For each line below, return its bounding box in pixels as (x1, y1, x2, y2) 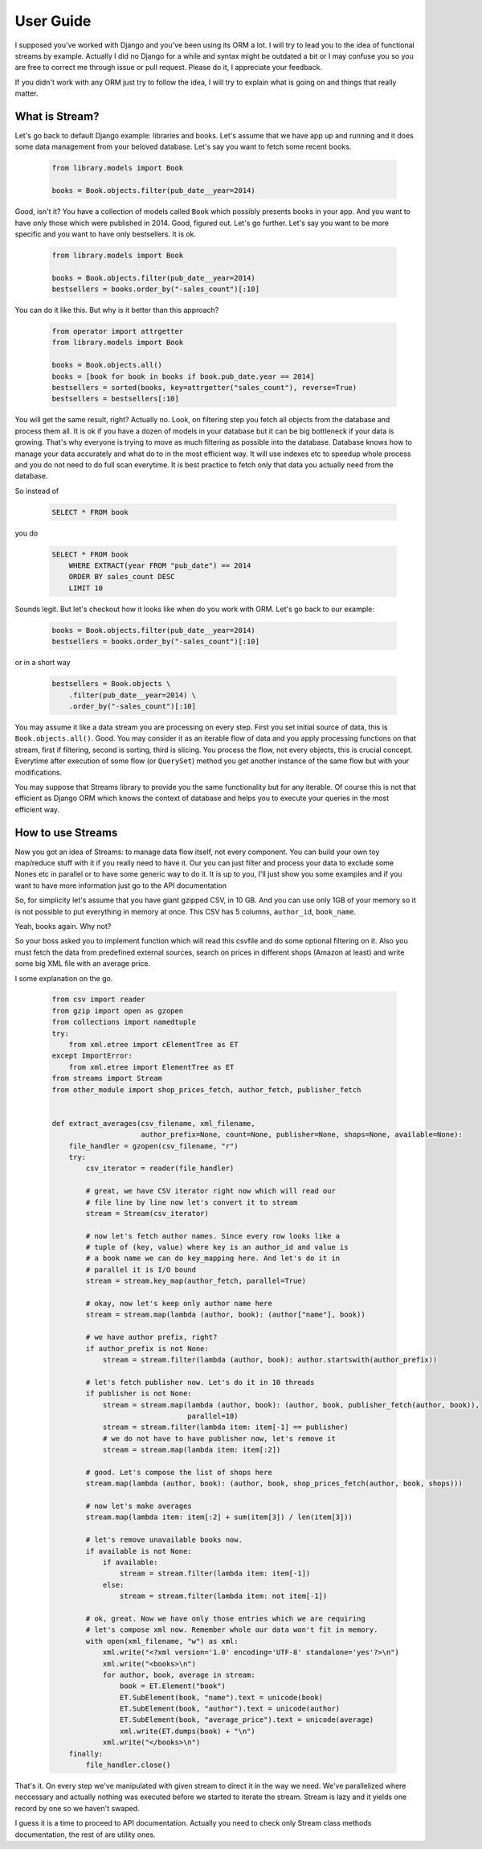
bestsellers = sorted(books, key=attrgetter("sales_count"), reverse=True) (51, 383, 357, 392)
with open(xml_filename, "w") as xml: (85, 1637, 239, 1646)
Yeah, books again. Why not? (14, 921, 112, 931)
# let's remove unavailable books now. (85, 1535, 243, 1544)
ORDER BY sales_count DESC (68, 572, 176, 581)
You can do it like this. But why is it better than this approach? (14, 306, 219, 315)
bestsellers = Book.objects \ (51, 680, 171, 688)
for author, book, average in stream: (102, 1670, 256, 1679)
